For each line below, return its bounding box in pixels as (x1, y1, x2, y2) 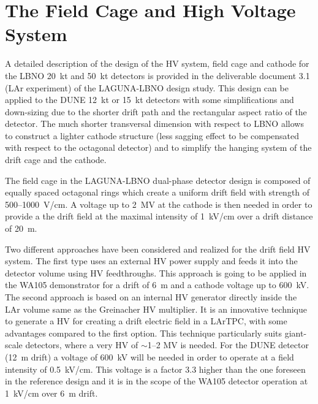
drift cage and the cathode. (5, 153, 107, 166)
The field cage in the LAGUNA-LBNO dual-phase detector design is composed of (5, 173, 311, 186)
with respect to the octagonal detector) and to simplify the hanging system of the (5, 141, 312, 154)
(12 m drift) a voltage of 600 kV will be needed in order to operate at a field (5, 350, 294, 363)
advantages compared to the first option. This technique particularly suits (5, 326, 282, 339)
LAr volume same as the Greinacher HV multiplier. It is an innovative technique (5, 302, 307, 315)
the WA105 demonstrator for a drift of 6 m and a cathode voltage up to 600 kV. (5, 278, 309, 291)
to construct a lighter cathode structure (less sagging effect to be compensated (5, 129, 300, 142)
